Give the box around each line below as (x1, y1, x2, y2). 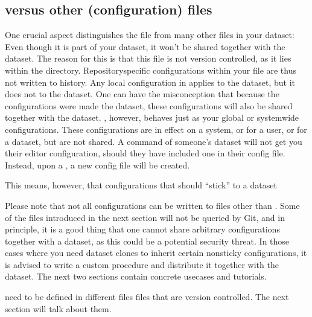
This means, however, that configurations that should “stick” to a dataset (5, 179, 277, 191)
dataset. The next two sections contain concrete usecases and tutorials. (5, 270, 267, 283)
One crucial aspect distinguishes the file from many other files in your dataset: (5, 28, 294, 41)
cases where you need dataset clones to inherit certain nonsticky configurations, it (5, 246, 307, 259)
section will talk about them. (5, 302, 112, 315)
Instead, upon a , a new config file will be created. (5, 158, 190, 171)
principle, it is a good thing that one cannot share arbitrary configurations (5, 223, 280, 235)
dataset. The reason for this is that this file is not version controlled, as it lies (5, 52, 291, 65)
